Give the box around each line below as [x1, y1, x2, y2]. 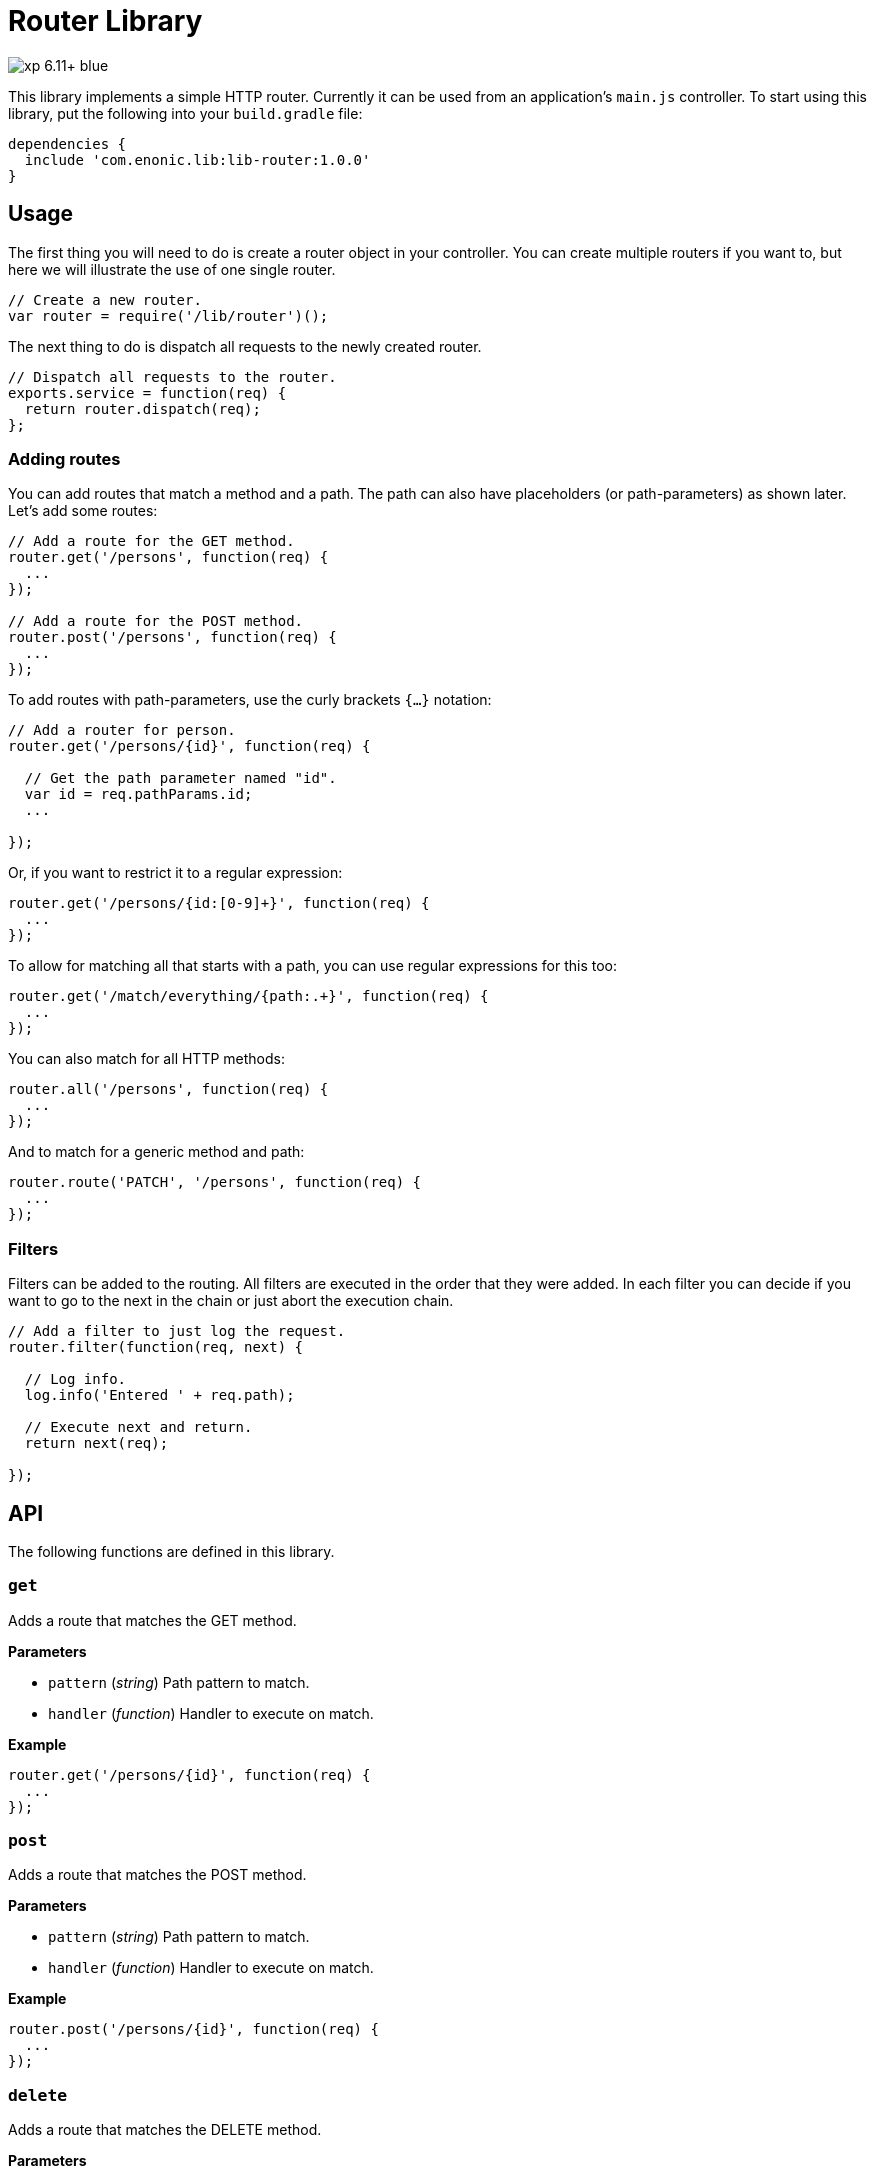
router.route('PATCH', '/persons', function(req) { [8, 1174, 422, 1191]
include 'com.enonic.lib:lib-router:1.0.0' [24, 151, 371, 168]
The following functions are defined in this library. [8, 1542, 335, 1560]
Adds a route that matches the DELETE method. [8, 2121, 322, 2139]
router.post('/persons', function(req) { [8, 629, 337, 646]
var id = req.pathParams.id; [24, 786, 253, 803]
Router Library [8, 4, 203, 38]
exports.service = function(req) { [8, 384, 287, 401]
